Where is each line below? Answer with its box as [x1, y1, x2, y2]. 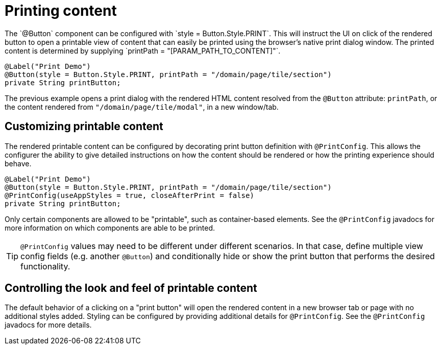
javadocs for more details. [5, 320, 92, 330]
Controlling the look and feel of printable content [5, 282, 257, 295]
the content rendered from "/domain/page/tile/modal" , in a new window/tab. [5, 102, 279, 111]
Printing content [5, 2, 117, 19]
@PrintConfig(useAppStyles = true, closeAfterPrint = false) [5, 191, 254, 200]
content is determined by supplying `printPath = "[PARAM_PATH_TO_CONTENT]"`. [5, 46, 281, 55]
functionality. [20, 261, 70, 271]
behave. [5, 159, 32, 168]
